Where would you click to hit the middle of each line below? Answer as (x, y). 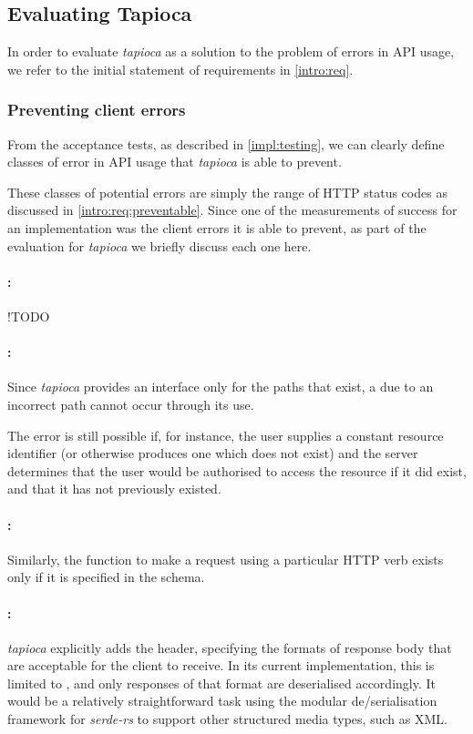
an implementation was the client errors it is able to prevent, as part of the (217, 227)
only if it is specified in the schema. (106, 577)
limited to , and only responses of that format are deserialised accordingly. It (221, 683)
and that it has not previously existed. (114, 489)
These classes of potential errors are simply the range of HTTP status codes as (227, 192)
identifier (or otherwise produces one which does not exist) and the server (213, 453)
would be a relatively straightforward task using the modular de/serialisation (222, 701)
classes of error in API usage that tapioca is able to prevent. (175, 162)
